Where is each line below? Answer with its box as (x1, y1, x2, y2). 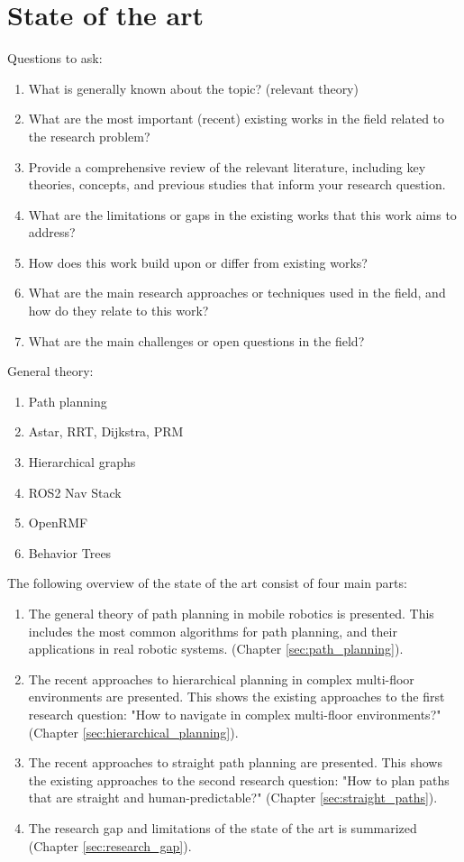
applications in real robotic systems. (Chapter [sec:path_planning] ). (28, 639, 404, 658)
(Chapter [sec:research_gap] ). (28, 836, 192, 855)
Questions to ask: (7, 49, 103, 68)
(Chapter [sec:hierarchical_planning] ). (28, 722, 239, 741)
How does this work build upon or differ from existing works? (28, 252, 368, 271)
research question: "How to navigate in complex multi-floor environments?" (28, 704, 441, 723)
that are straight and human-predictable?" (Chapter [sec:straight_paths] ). (28, 788, 438, 807)
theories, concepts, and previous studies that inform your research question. (28, 175, 446, 194)
